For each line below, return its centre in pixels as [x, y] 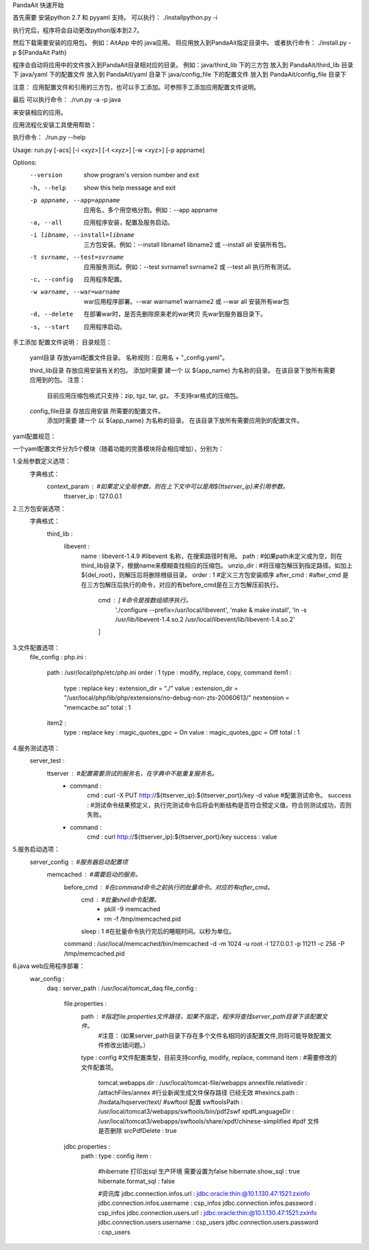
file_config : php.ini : [58, 657]
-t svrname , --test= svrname [77, 257]
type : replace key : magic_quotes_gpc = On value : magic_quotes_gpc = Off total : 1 [182, 732]
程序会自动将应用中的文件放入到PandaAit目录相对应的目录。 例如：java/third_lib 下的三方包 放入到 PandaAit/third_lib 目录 [183, 64]
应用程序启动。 [105, 327]
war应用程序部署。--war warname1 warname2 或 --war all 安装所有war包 [187, 301]
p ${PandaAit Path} [40, 52]
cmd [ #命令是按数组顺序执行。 [145, 600]
